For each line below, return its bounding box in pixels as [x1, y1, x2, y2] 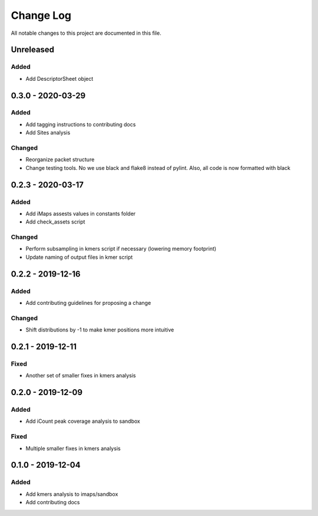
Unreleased [11, 45, 55, 55]
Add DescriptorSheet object [25, 75, 94, 82]
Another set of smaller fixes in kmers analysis [25, 372, 136, 379]
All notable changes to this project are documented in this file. [11, 29, 161, 37]
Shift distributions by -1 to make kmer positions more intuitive [25, 326, 174, 333]
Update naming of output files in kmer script [25, 254, 133, 261]
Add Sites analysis [25, 129, 71, 136]
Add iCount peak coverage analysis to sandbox [25, 418, 141, 425]
